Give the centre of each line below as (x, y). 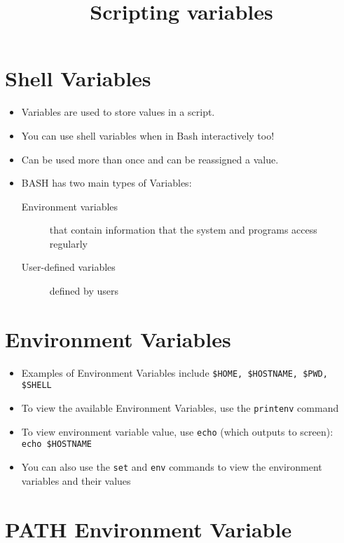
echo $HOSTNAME (57, 444)
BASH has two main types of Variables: (106, 183)
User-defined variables (68, 267)
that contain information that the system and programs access (183, 230)
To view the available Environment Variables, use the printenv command (180, 408)
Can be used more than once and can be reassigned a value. (150, 159)
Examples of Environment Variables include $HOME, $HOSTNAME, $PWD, (174, 372)
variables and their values (76, 480)
